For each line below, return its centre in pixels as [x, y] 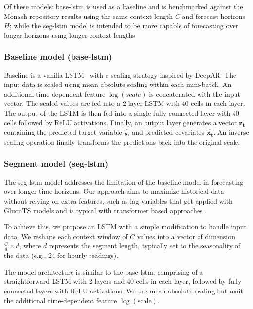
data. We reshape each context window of [66, 236]
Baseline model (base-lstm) [58, 57]
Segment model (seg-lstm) [56, 163]
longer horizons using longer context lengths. [71, 35]
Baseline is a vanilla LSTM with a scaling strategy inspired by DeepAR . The [120, 75]
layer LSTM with [154, 103]
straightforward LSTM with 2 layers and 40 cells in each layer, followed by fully [123, 281]
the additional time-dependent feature [61, 300]
